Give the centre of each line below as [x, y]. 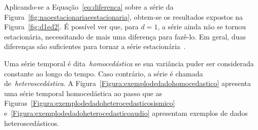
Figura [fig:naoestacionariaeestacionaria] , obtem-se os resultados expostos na [123, 16]
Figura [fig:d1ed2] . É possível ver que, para [71, 27]
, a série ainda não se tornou [202, 27]
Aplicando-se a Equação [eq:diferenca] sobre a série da [89, 7]
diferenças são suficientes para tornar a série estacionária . [95, 46]
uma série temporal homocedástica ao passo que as [83, 93]
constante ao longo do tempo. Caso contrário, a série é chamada [104, 73]
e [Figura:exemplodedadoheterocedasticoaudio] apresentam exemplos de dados [126, 113]
